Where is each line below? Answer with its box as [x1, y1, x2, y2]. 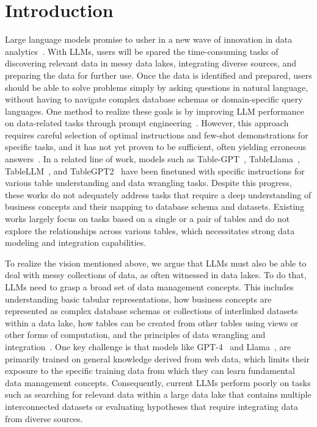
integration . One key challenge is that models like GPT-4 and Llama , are [5, 340, 291, 353]
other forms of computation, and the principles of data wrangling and [5, 328, 266, 341]
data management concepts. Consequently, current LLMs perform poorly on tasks [5, 376, 311, 389]
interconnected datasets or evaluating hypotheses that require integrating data [5, 400, 299, 412]
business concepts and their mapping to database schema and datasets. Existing [5, 200, 305, 213]
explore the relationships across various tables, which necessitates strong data [5, 224, 295, 237]
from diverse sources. [5, 412, 83, 425]
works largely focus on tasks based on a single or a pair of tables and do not [5, 212, 290, 225]
